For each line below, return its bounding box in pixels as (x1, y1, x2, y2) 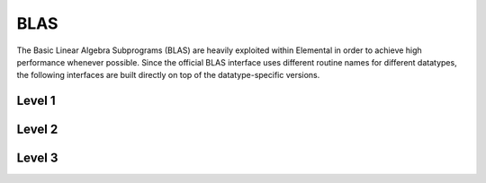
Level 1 (16, 93, 56, 109)
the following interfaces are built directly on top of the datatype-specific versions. (16, 70, 320, 81)
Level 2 (16, 122, 58, 137)
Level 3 (16, 151, 58, 166)
